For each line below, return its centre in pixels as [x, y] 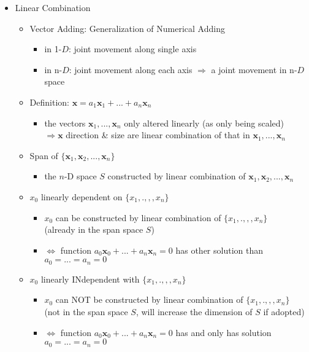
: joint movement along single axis [132, 49]
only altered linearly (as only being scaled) [204, 123]
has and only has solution [223, 332]
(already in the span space [94, 229]
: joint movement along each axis [131, 69]
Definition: [49, 102]
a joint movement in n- [254, 69]
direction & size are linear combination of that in [158, 135]
